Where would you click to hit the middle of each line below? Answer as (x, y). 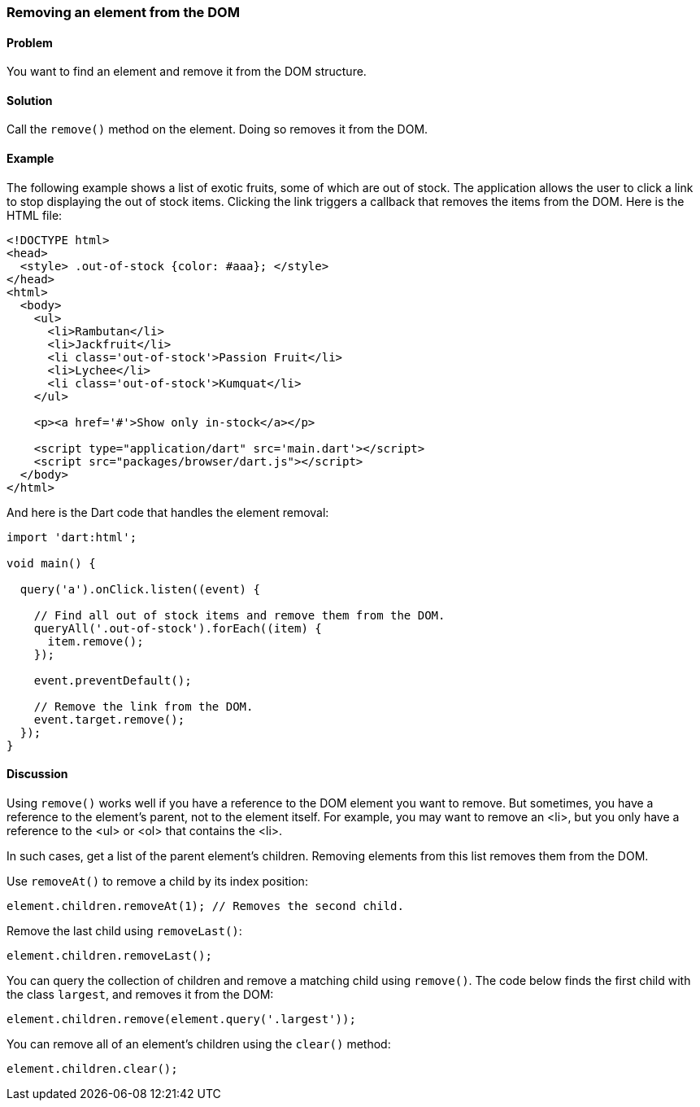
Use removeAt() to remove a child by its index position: (157, 881)
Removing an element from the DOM (123, 12)
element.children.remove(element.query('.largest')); (181, 1019)
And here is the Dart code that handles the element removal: (168, 512)
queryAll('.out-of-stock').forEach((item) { (178, 628)
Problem (30, 42)
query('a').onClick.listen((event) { (140, 589)
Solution (30, 100)
